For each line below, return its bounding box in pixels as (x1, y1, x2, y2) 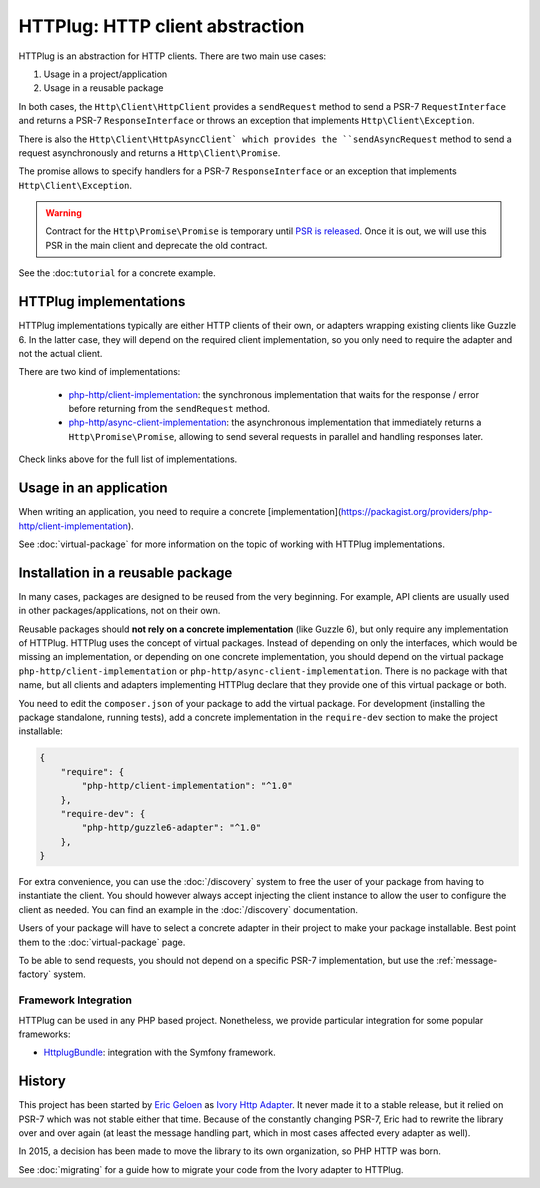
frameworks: (18, 1028, 71, 1040)
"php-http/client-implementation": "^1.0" (81, 780, 294, 792)
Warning (45, 207, 82, 219)
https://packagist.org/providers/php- (340, 506, 493, 518)
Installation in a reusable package (18, 564, 233, 581)
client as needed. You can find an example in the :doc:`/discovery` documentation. (18, 903, 359, 915)
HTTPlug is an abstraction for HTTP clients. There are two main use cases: (18, 50, 327, 62)
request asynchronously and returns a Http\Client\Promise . (18, 146, 281, 159)
